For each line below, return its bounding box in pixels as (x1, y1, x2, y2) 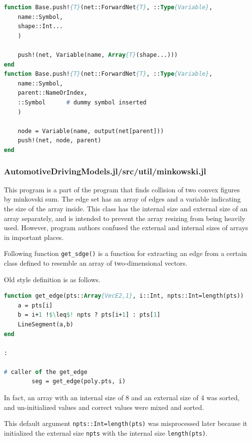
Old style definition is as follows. (4, 274, 101, 284)
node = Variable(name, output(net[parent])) (17, 127, 164, 135)
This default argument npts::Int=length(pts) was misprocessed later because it (4, 418, 248, 428)
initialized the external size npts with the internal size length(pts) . (4, 427, 208, 438)
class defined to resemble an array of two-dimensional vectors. (4, 257, 187, 268)
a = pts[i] (17, 302, 53, 309)
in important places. (4, 232, 64, 242)
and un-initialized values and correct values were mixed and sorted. (4, 402, 204, 412)
